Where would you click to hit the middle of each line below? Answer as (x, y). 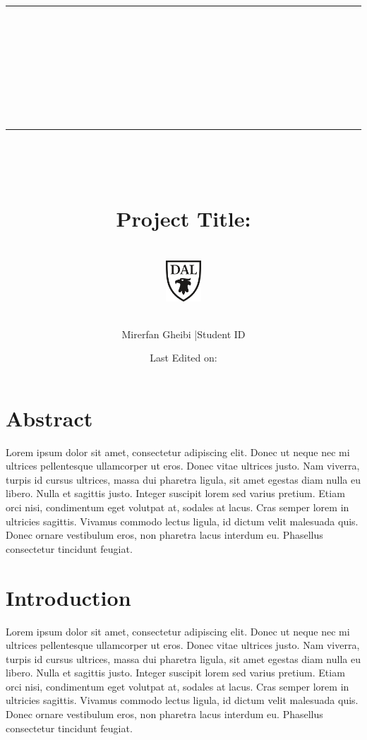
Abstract (49, 418)
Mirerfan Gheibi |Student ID (183, 334)
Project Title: (183, 219)
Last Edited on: (183, 358)
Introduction (68, 597)
